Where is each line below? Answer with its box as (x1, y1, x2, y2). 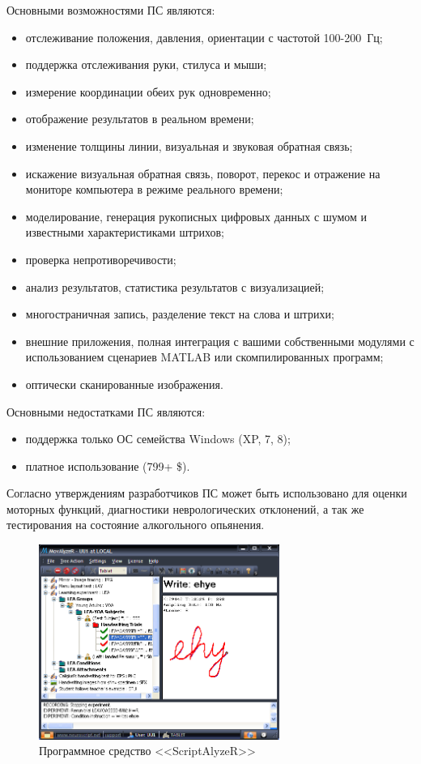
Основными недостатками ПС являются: (6, 403, 206, 420)
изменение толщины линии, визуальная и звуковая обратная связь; (25, 137, 353, 154)
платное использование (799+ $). (25, 457, 190, 474)
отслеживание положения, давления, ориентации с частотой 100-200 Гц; (25, 28, 383, 45)
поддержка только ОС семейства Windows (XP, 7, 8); (25, 430, 291, 447)
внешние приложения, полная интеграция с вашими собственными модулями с (25, 332, 415, 349)
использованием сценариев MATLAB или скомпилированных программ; (25, 348, 384, 365)
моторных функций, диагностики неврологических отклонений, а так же (6, 500, 364, 517)
